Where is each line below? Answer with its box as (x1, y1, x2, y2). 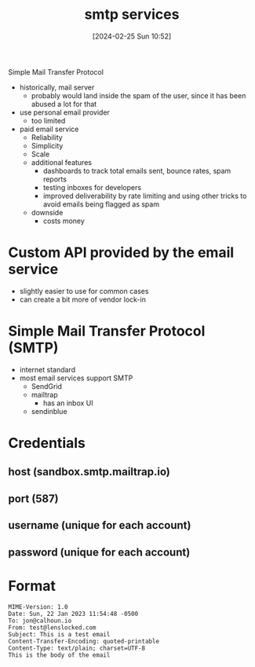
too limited (31, 115, 66, 125)
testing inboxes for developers (42, 182, 142, 192)
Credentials (8, 434, 86, 452)
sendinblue (31, 406, 68, 416)
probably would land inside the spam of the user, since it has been (31, 90, 246, 100)
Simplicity (31, 141, 64, 150)
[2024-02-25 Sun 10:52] (92, 31, 172, 41)
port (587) (8, 492, 59, 505)
